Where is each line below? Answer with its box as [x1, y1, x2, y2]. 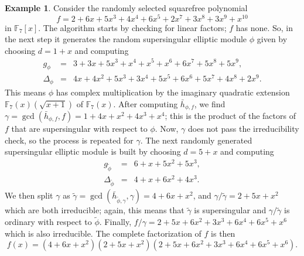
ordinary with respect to [5, 216, 92, 228]
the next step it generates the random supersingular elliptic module [5, 33, 247, 45]
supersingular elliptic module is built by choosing [5, 145, 181, 158]
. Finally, [99, 216, 132, 228]
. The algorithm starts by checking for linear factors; [38, 21, 227, 33]
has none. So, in [235, 21, 293, 33]
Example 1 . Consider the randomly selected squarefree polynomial [5, 2, 248, 13]
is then [211, 227, 235, 239]
